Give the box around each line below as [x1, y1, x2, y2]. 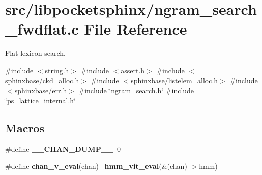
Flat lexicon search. [5, 48, 66, 59]
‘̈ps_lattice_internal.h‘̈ [5, 95, 76, 105]
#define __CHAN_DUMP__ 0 [5, 143, 121, 154]
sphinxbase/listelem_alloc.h [131, 75, 218, 85]
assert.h [121, 65, 145, 75]
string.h [45, 65, 69, 75]
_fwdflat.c [5, 18, 79, 39]
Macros [5, 120, 44, 135]
